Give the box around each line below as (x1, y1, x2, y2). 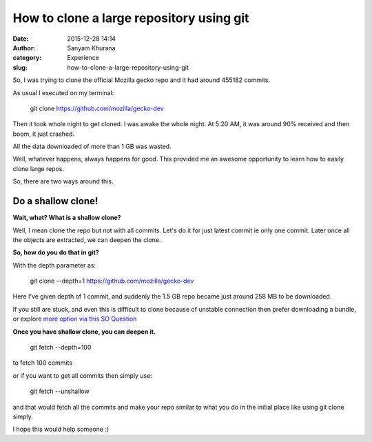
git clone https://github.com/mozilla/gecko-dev (30, 104, 165, 112)
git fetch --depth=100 (30, 343, 92, 352)
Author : (12, 43, 36, 52)
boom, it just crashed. (12, 130, 75, 138)
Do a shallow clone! (12, 195, 99, 207)
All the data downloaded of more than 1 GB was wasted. (12, 142, 172, 151)
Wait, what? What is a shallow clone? (12, 214, 121, 222)
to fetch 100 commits (12, 359, 72, 367)
